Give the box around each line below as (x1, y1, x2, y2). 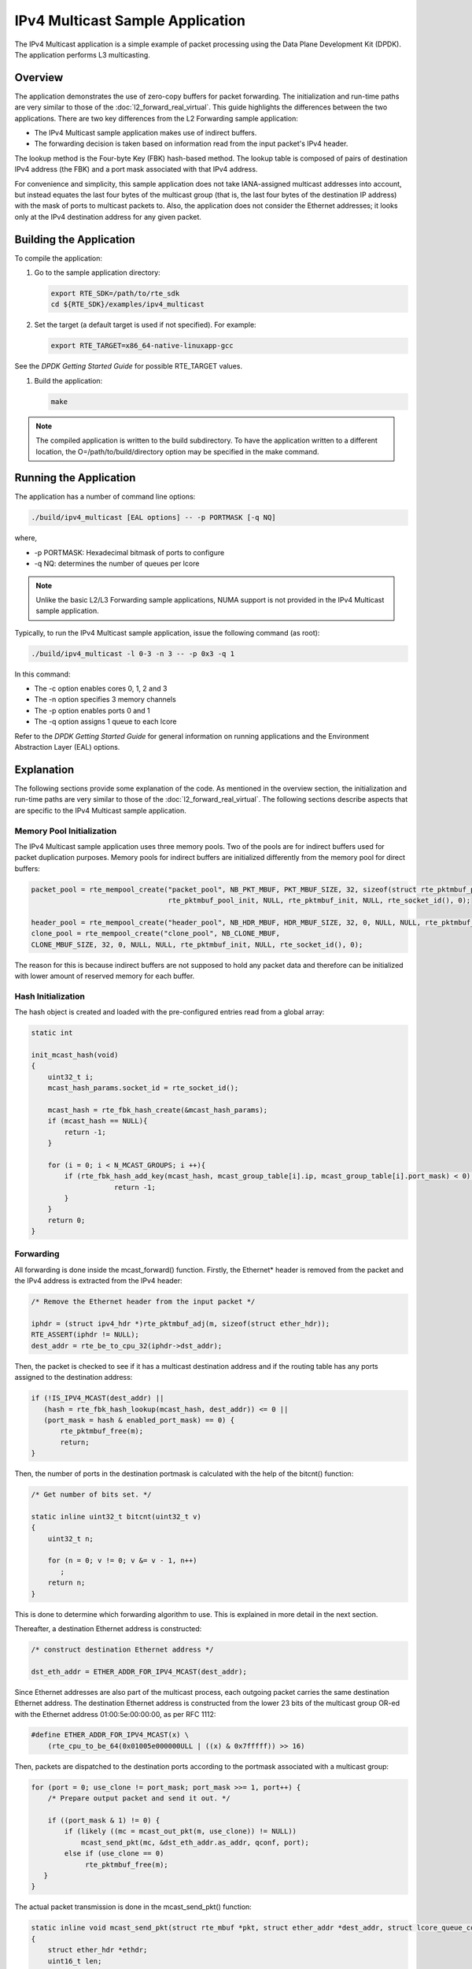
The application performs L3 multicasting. (14, 50, 151, 59)
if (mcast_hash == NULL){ (47, 1117, 148, 1125)
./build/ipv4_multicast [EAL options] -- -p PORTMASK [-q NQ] (31, 513, 276, 522)
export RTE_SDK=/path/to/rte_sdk (50, 289, 180, 299)
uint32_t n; (47, 1534, 94, 1543)
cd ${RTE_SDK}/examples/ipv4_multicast (50, 300, 205, 309)
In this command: (14, 669, 71, 679)
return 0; (47, 1215, 86, 1225)
